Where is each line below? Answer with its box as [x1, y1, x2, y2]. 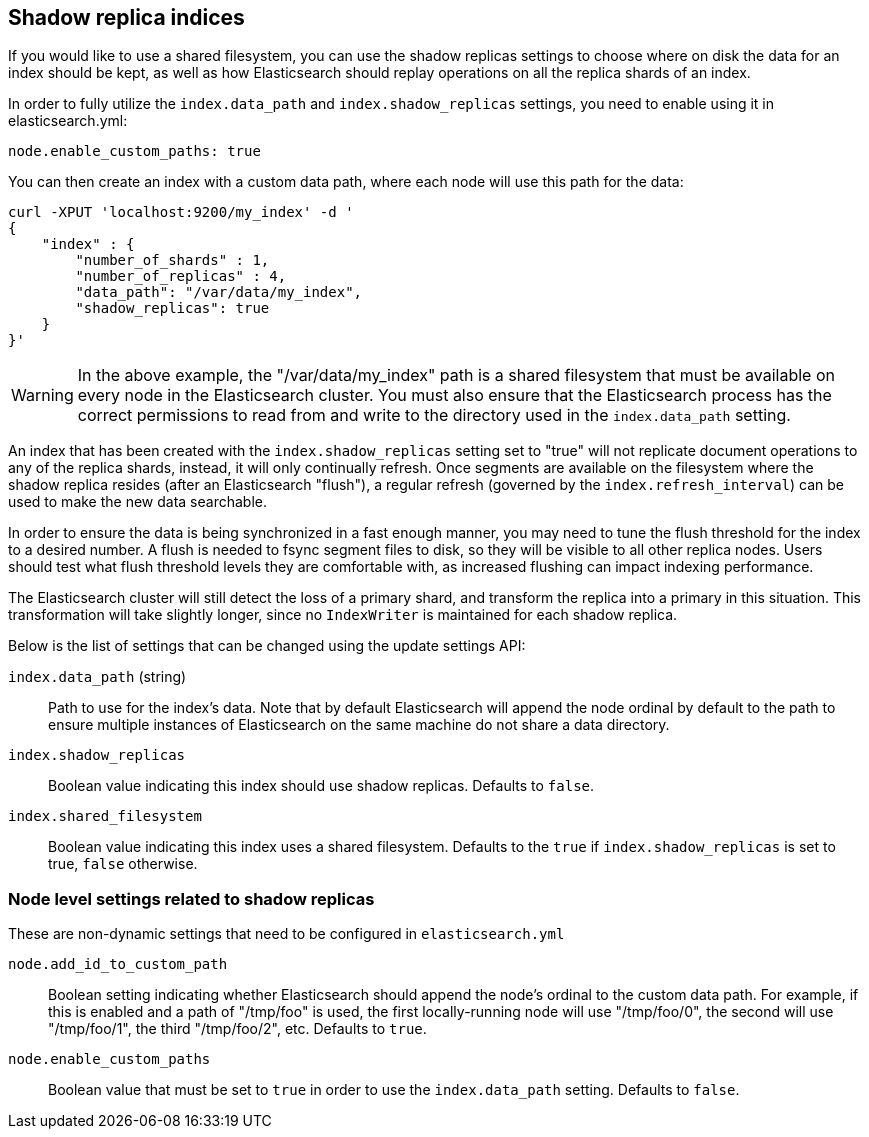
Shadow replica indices [8, 5, 245, 30]
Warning [11, 385, 74, 406]
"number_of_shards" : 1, [75, 252, 270, 269]
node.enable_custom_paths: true [8, 143, 261, 160]
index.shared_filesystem [8, 808, 202, 825]
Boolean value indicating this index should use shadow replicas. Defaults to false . [48, 777, 595, 795]
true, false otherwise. [48, 855, 198, 873]
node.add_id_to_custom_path [8, 956, 228, 973]
